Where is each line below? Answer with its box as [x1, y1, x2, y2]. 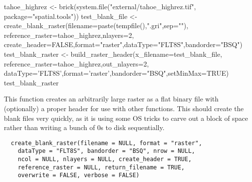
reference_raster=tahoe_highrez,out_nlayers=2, [4, 58, 149, 68]
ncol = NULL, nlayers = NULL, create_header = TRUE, [17, 156, 192, 163]
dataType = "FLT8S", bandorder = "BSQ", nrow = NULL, [17, 148, 195, 155]
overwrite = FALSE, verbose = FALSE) [17, 172, 140, 179]
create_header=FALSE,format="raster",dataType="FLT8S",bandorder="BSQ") [4, 39, 243, 50]
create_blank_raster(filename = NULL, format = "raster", [11, 139, 202, 147]
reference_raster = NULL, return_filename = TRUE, [17, 164, 185, 171]
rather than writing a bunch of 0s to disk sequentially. [4, 122, 165, 132]
